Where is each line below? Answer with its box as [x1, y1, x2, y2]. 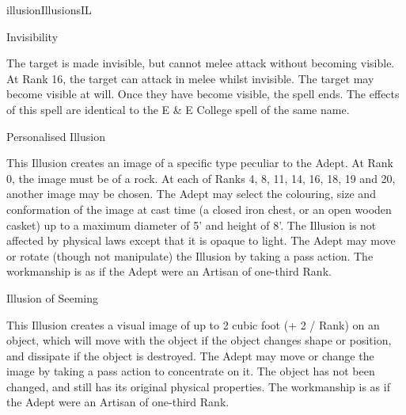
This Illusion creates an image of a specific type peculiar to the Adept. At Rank [6, 154, 393, 171]
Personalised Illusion [6, 128, 105, 144]
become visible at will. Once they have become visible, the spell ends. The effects [6, 86, 400, 102]
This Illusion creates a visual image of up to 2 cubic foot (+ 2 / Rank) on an [6, 316, 380, 333]
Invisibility [6, 28, 59, 44]
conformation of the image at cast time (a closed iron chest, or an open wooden [6, 200, 392, 217]
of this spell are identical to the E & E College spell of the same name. [6, 101, 350, 117]
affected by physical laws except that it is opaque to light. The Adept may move [6, 232, 396, 249]
